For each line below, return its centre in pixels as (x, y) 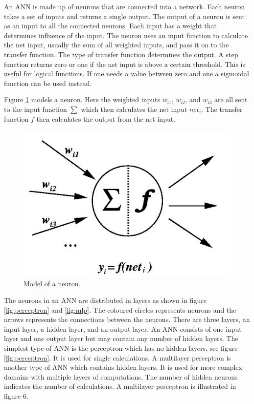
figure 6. (16, 395)
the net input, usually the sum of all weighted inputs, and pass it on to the (116, 45)
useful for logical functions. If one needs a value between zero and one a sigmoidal (127, 74)
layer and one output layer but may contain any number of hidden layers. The (121, 338)
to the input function (35, 109)
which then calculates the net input (134, 109)
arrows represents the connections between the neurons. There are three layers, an (127, 319)
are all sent (231, 99)
